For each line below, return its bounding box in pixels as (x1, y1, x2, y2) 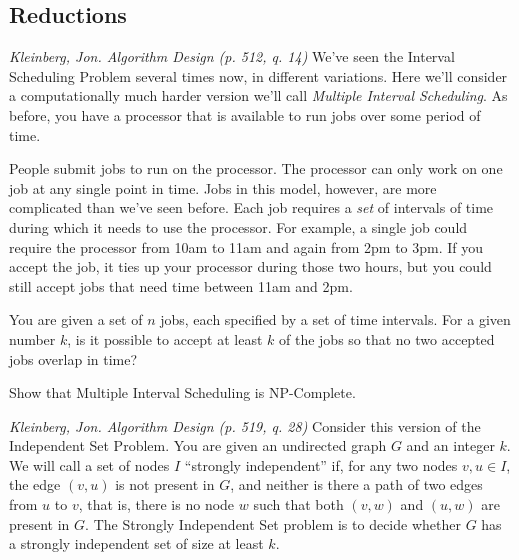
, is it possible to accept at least (67, 328, 263, 349)
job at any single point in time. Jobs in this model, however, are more (9, 177, 437, 198)
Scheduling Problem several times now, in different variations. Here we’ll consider (9, 65, 508, 86)
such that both (253, 494, 344, 515)
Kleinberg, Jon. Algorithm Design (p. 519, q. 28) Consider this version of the (9, 415, 481, 436)
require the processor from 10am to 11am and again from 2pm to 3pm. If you (9, 236, 484, 257)
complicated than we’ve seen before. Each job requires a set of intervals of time (9, 197, 494, 218)
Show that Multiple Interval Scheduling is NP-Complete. (9, 382, 356, 403)
